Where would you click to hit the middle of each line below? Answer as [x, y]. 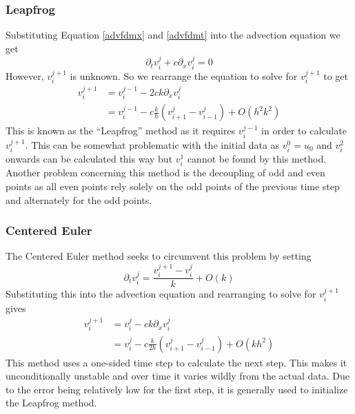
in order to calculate [304, 131]
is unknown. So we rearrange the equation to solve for [184, 75]
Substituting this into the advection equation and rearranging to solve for [161, 294]
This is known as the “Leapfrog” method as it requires [121, 131]
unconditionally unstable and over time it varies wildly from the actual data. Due [178, 376]
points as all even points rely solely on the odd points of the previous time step [173, 186]
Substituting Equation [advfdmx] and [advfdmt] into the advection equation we [173, 35]
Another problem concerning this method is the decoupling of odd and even [165, 173]
